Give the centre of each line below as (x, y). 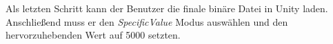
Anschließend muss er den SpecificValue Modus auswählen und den (147, 21)
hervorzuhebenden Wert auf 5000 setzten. (93, 35)
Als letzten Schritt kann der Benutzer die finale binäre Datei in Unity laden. (167, 8)
